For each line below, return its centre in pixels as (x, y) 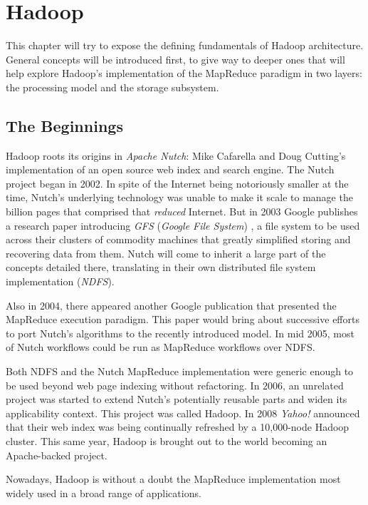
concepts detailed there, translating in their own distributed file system (161, 267)
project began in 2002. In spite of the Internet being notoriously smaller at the (177, 183)
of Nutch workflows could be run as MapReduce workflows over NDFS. (161, 347)
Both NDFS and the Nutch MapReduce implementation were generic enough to (180, 371)
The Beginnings (64, 125)
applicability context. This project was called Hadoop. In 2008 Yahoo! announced (183, 413)
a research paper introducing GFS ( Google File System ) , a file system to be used (183, 225)
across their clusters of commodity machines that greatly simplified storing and (178, 239)
